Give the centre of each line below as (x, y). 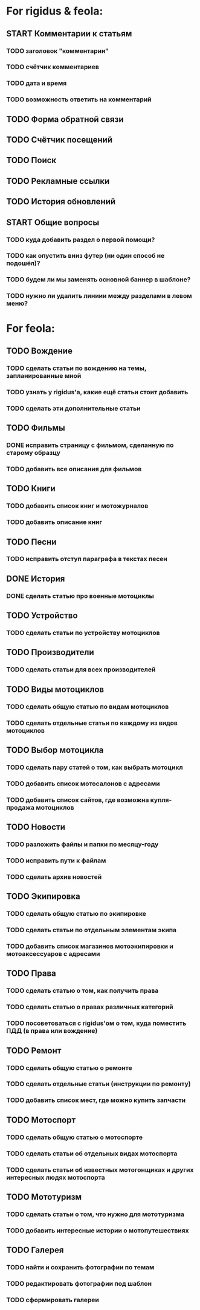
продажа (21, 807)
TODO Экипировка (43, 897)
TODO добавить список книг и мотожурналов (77, 506)
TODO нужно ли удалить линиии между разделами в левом (99, 296)
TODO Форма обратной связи (65, 119)
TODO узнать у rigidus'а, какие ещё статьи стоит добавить (97, 392)
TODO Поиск (31, 160)
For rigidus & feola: (55, 11)
